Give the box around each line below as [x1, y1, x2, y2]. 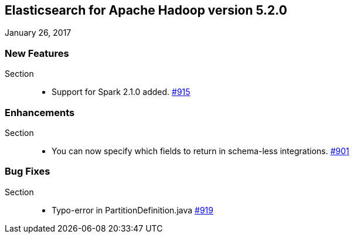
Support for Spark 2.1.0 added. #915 [52, 87, 190, 97]
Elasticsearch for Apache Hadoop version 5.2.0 [5, 3, 287, 18]
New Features [5, 47, 69, 59]
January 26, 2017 [5, 28, 72, 38]
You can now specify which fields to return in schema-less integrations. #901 [52, 145, 349, 156]
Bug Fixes [5, 165, 50, 178]
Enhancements [5, 106, 75, 118]
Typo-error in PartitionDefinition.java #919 [52, 205, 213, 215]
